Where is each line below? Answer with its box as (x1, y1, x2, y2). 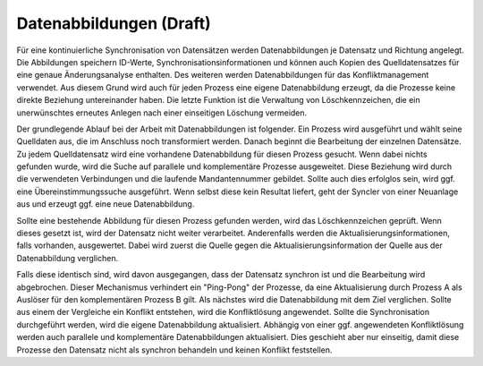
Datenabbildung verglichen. (16, 252, 119, 263)
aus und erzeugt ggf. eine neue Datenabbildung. (16, 199, 195, 209)
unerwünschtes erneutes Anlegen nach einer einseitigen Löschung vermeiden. (16, 107, 308, 118)
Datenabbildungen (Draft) (16, 13, 212, 33)
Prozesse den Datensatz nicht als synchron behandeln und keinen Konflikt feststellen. (16, 345, 333, 355)
